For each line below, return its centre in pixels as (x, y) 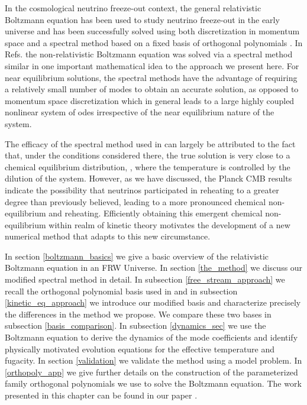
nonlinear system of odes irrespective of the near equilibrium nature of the (140, 112)
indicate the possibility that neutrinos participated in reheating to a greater (142, 189)
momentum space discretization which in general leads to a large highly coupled (150, 100)
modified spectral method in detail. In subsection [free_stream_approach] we (145, 279)
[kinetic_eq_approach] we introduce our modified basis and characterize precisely (153, 302)
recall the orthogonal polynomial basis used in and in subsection (121, 291)
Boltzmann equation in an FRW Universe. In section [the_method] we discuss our (154, 268)
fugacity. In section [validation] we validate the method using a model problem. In (153, 360)
